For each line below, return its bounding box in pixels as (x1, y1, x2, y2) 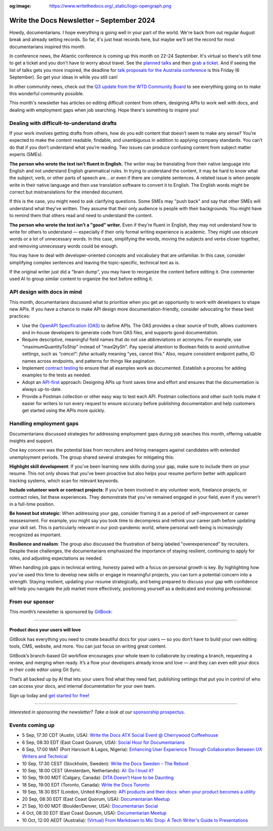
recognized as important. (9, 532, 62, 538)
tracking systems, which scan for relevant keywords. (9, 478, 119, 484)
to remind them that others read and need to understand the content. (9, 213, 153, 219)
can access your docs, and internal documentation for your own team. (9, 683, 156, 689)
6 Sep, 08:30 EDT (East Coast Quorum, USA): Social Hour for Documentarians (22, 739, 185, 745)
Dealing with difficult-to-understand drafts (9, 120, 117, 127)
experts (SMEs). (9, 151, 43, 157)
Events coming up (9, 722, 55, 729)
